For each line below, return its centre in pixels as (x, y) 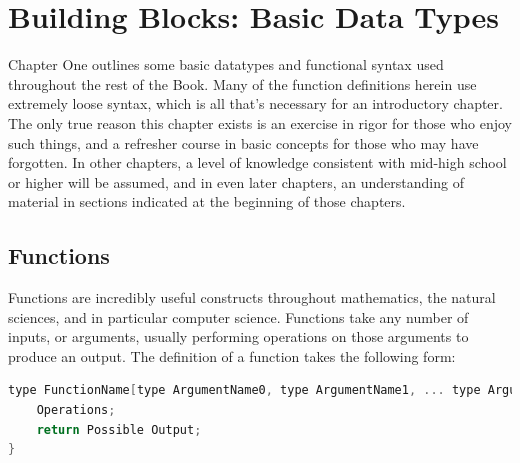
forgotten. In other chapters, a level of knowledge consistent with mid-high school (257, 162)
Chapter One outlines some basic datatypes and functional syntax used (226, 64)
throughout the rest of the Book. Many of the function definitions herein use (242, 83)
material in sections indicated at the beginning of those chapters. (207, 201)
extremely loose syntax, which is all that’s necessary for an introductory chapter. (255, 103)
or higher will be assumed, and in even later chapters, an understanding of (236, 181)
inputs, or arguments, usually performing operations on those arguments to (238, 336)
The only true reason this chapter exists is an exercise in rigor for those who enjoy (260, 122)
